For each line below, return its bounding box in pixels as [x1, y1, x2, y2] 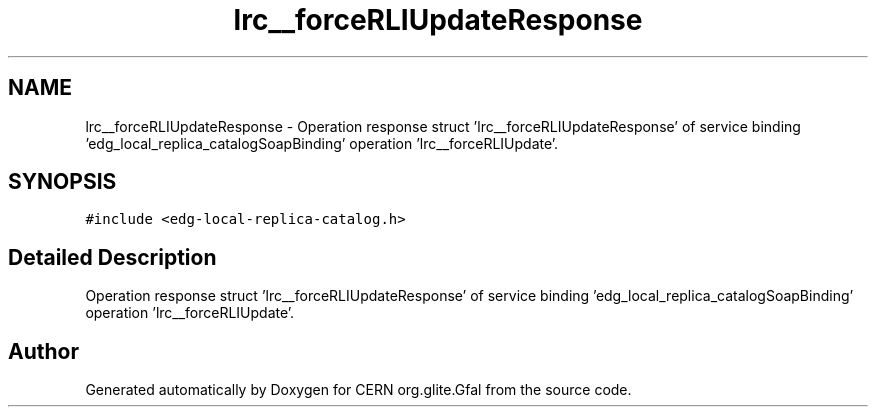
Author [8, 338, 79, 364]
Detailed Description [8, 244, 217, 270]
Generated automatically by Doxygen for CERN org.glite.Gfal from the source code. [85, 381, 632, 399]
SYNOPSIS [8, 169, 117, 195]
